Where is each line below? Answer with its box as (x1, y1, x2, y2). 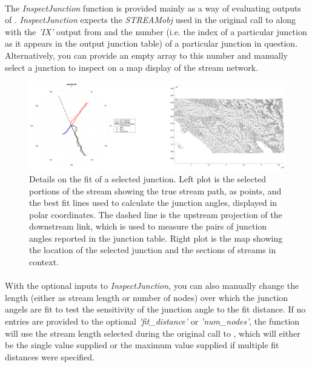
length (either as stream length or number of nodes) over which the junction (5, 291, 288, 303)
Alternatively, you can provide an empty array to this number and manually (5, 48, 288, 61)
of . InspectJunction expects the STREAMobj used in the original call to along (5, 13, 296, 26)
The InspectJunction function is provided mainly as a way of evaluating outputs (5, 1, 301, 14)
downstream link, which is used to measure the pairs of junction (29, 220, 267, 233)
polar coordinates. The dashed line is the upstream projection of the (29, 208, 282, 220)
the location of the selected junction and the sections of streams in (29, 243, 276, 256)
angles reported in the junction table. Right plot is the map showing (29, 231, 283, 244)
